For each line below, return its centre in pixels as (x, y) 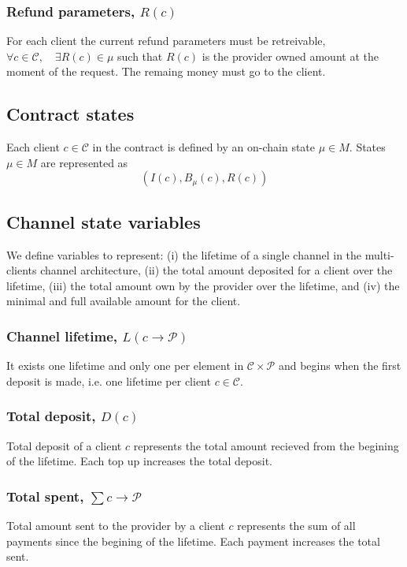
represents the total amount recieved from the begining (266, 445)
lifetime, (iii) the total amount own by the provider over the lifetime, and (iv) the (203, 285)
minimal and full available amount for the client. (124, 301)
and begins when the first (340, 366)
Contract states (70, 114)
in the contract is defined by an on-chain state (204, 147)
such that (140, 56)
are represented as (84, 162)
